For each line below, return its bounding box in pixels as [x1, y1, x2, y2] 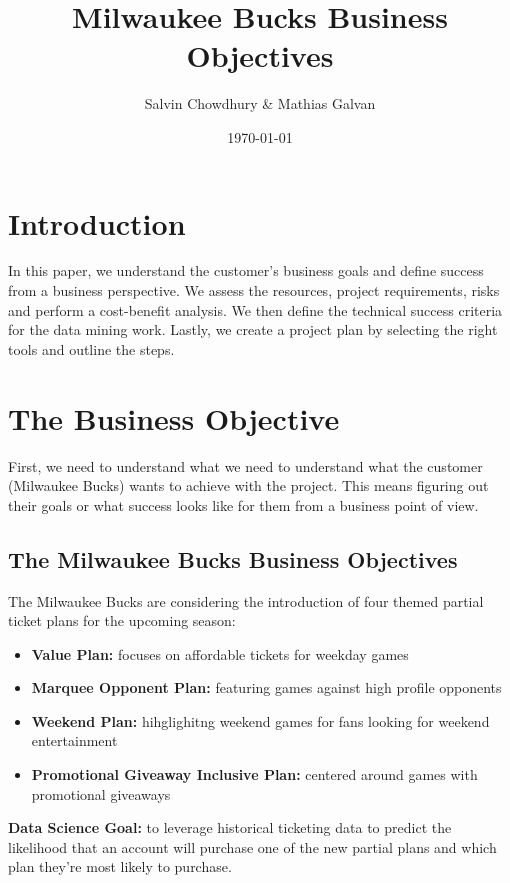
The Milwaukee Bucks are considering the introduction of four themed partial [8, 590, 484, 611]
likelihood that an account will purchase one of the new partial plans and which [8, 836, 497, 857]
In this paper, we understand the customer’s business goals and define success [8, 260, 484, 281]
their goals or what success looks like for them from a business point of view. [8, 494, 479, 515]
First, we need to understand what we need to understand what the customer [8, 455, 483, 476]
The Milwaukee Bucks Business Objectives [8, 543, 458, 574]
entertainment [31, 730, 118, 751]
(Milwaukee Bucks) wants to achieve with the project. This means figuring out [8, 475, 489, 496]
